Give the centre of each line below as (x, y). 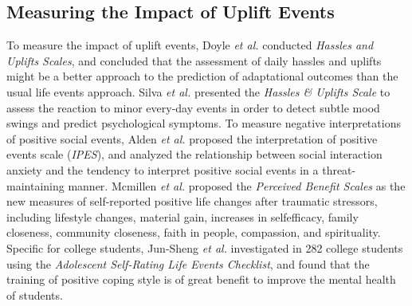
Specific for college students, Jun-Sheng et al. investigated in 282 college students (205, 247)
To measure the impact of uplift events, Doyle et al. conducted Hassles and (190, 45)
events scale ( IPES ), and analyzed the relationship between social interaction (194, 154)
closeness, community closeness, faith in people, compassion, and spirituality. (194, 232)
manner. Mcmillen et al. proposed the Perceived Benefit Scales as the (237, 185)
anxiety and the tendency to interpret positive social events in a (163, 169)
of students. (35, 294)
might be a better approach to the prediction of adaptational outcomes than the (202, 76)
